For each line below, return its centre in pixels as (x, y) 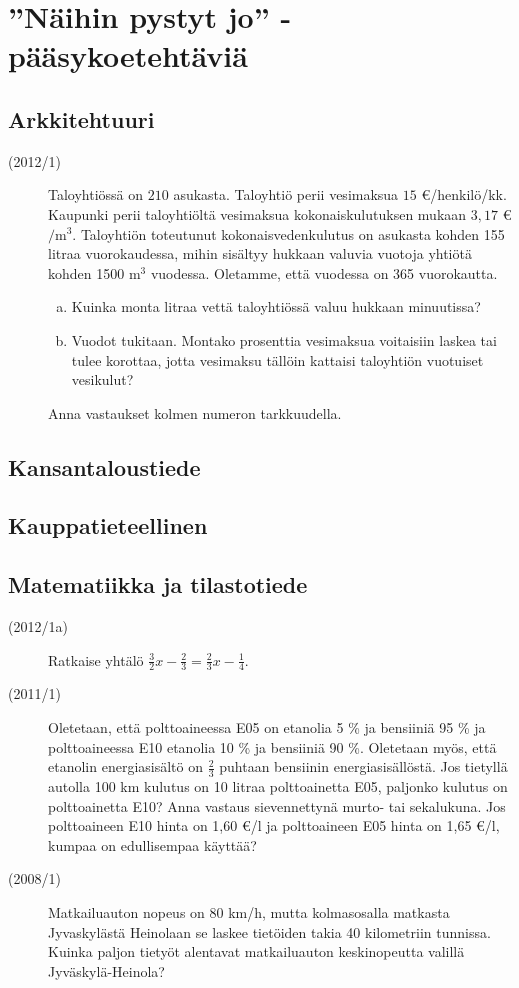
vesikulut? (102, 379)
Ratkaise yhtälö (96, 659)
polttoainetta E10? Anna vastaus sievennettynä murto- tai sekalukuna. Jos (277, 805)
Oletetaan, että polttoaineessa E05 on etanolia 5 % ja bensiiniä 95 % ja (267, 727)
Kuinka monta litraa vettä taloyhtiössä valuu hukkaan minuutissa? (276, 306)
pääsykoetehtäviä (128, 55)
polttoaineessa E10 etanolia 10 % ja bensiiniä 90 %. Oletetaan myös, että (272, 746)
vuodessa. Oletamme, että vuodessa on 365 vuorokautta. (324, 272)
